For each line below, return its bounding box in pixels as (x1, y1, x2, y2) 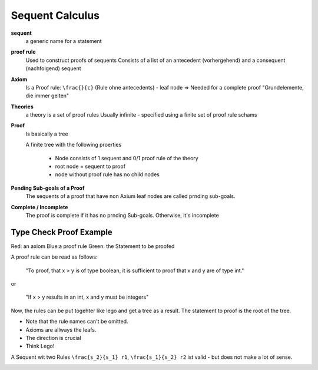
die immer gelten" (25, 92, 69, 100)
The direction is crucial (25, 335, 82, 341)
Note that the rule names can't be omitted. (25, 318, 129, 325)
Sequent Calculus (11, 9, 100, 22)
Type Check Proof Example (11, 227, 113, 237)
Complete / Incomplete (11, 203, 68, 210)
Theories (11, 103, 34, 110)
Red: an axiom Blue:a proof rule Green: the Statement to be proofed (11, 242, 175, 250)
